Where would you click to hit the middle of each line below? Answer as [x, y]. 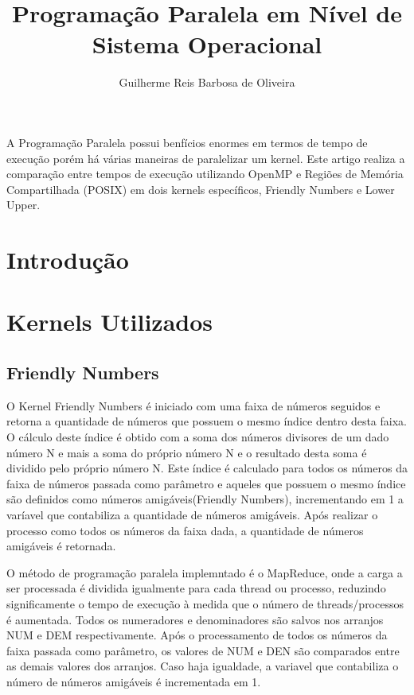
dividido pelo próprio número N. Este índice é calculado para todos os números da [207, 468]
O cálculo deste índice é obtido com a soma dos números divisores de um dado [198, 437]
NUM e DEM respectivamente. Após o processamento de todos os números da [197, 635]
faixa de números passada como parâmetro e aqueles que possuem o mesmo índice [206, 483]
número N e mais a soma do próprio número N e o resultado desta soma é [187, 452]
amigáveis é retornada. [61, 546]
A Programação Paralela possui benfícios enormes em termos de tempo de [187, 142]
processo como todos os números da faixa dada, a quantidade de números [185, 530]
